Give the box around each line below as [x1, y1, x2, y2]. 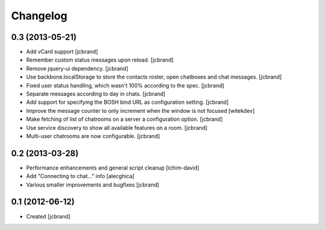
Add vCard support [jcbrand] [26, 48, 99, 56]
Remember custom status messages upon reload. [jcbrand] [26, 56, 174, 63]
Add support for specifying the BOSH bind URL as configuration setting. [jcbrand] [26, 98, 229, 106]
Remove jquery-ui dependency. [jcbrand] [26, 65, 129, 72]
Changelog [11, 9, 67, 22]
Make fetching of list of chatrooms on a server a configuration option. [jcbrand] [26, 115, 223, 123]
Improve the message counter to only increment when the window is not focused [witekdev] [26, 107, 255, 114]
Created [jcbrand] [26, 212, 71, 220]
